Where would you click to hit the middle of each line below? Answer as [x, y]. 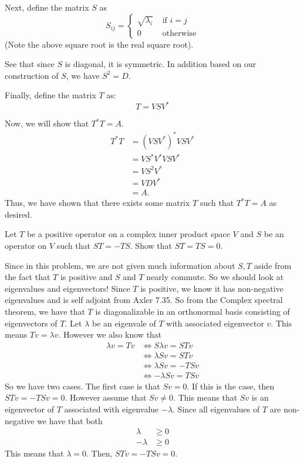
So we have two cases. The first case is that [82, 386]
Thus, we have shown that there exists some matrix [97, 203]
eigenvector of [30, 409]
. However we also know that [110, 334]
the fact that [28, 277]
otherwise [179, 33]
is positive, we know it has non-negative [212, 288]
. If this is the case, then [231, 386]
